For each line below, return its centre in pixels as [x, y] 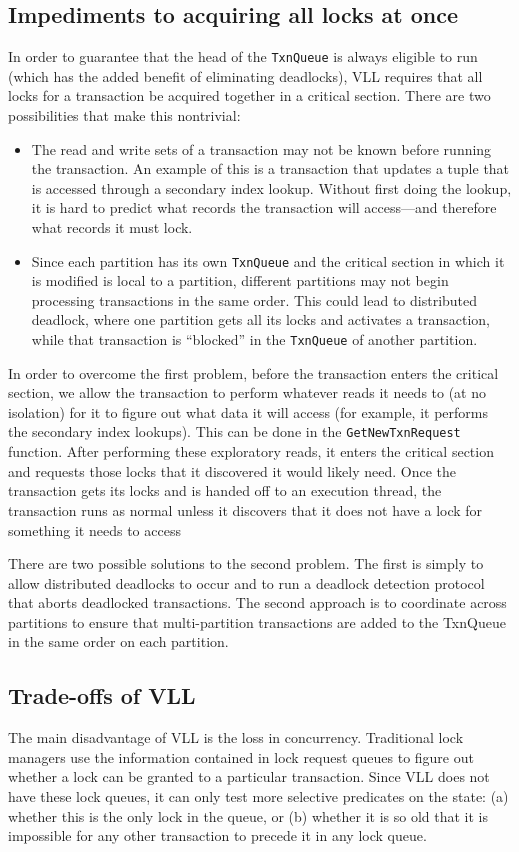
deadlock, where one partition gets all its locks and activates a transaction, [261, 319]
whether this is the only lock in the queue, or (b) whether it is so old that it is [248, 815]
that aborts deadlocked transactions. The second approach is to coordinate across [257, 602]
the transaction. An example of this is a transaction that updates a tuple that [270, 168]
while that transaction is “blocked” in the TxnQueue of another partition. [254, 339]
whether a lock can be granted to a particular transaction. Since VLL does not [249, 776]
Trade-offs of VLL [102, 695]
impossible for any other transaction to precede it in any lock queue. [217, 835]
